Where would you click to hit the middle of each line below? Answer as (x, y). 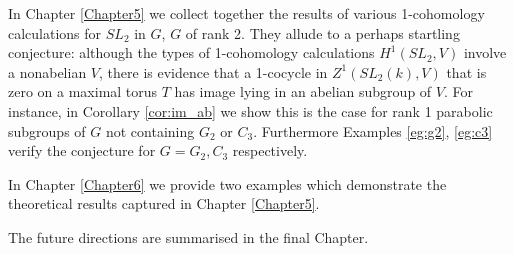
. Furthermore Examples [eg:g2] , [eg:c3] (373, 130)
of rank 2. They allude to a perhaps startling (322, 32)
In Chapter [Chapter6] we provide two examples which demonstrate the (227, 183)
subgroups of (47, 130)
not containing (150, 130)
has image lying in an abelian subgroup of (303, 91)
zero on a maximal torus (83, 91)
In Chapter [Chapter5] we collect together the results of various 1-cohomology (246, 13)
